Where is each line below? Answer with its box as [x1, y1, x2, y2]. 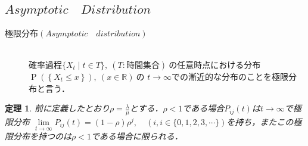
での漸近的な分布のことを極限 [172, 70, 289, 82]
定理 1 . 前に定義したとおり [5, 102, 110, 114]
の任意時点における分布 [169, 58, 261, 70]
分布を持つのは [13, 130, 71, 142]
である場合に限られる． [91, 130, 183, 142]
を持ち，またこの [226, 116, 294, 128]
